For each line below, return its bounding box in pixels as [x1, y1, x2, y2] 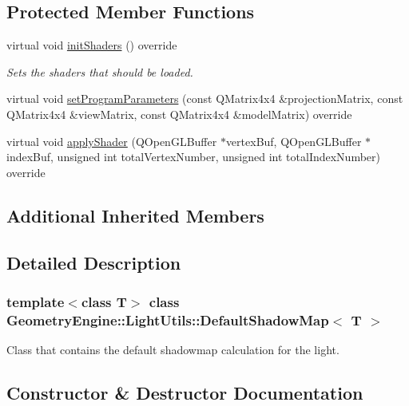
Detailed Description [6, 250, 181, 274]
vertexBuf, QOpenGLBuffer [225, 132, 362, 149]
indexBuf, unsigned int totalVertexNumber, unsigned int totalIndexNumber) [6, 148, 380, 165]
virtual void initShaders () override [6, 37, 177, 53]
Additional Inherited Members [6, 203, 264, 227]
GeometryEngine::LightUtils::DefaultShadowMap [6, 309, 329, 329]
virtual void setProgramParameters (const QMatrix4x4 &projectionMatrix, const [6, 90, 403, 107]
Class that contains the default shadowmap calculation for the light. [6, 341, 340, 358]
